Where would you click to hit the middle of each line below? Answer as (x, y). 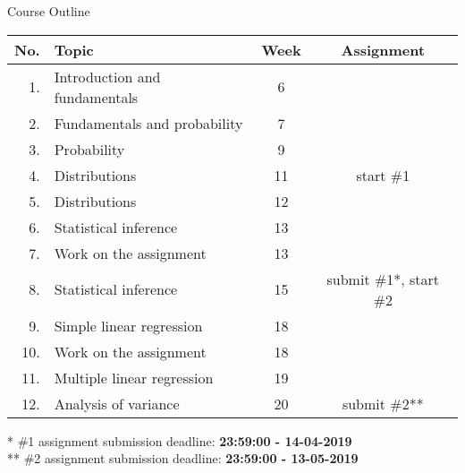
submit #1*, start (383, 279)
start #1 (383, 175)
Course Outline (49, 11)
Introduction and (107, 76)
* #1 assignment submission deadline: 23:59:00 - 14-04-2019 (180, 440)
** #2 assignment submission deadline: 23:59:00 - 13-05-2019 (183, 458)
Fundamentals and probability (148, 123)
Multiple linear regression (134, 377)
